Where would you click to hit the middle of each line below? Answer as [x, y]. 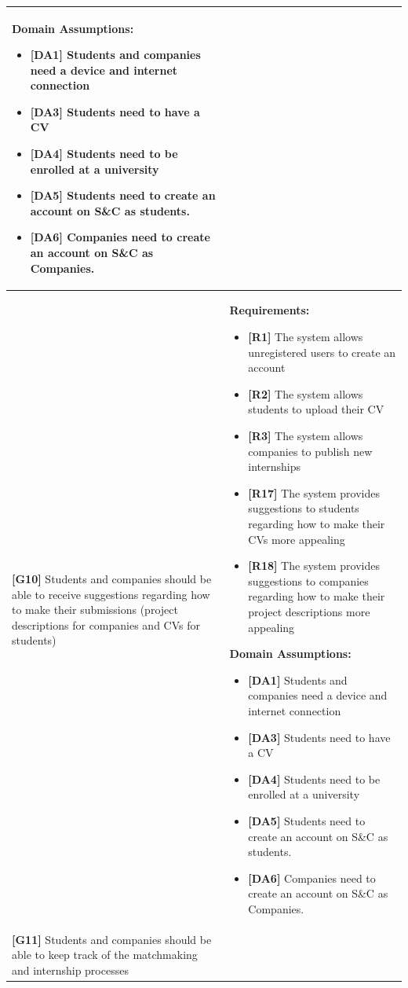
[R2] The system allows [306, 393]
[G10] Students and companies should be [112, 578]
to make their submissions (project [95, 610]
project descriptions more [309, 611]
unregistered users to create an [322, 352]
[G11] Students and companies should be [112, 939]
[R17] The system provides [314, 492]
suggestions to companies [308, 580]
